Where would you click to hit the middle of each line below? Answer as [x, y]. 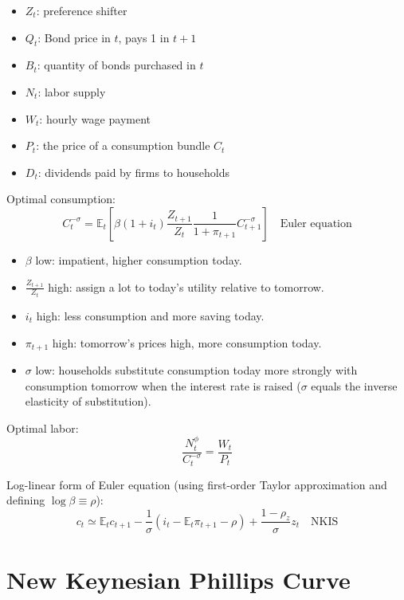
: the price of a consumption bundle [123, 145]
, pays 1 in [144, 37]
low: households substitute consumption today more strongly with [196, 370]
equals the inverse [354, 385]
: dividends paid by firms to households [134, 172]
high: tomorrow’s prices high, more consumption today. [187, 342]
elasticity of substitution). [88, 401]
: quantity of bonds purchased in [116, 65]
